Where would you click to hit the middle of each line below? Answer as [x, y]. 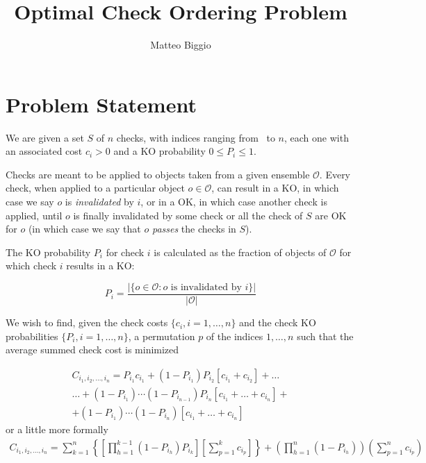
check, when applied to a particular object [95, 188]
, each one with [317, 137]
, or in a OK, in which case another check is [234, 202]
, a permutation [162, 336]
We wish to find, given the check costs [87, 322]
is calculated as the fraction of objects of [240, 252]
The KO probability [48, 252]
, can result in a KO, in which [275, 188]
